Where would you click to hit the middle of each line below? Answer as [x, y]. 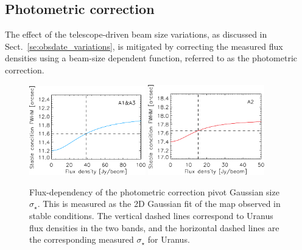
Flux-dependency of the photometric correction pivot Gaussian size [154, 191]
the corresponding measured [82, 239]
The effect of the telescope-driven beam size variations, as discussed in [136, 34]
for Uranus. [169, 239]
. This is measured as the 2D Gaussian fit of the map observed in [159, 204]
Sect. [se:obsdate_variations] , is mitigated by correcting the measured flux [144, 46]
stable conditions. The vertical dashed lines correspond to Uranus [151, 216]
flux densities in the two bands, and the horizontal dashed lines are [154, 227]
